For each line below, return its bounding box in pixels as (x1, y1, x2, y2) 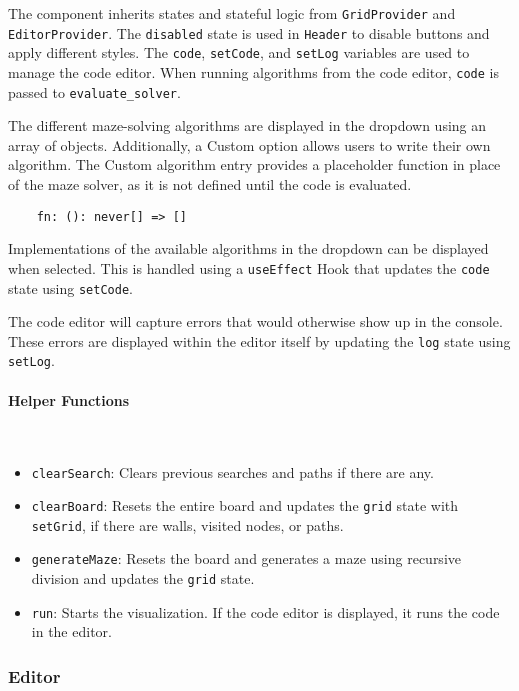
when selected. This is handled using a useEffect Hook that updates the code (8, 257, 490, 278)
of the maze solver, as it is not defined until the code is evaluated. (8, 174, 412, 195)
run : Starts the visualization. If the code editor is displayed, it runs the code (31, 601, 500, 622)
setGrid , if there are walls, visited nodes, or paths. (31, 514, 344, 535)
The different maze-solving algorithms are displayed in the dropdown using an (8, 115, 487, 136)
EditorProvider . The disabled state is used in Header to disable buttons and (8, 22, 490, 43)
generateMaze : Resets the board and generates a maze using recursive (31, 548, 461, 569)
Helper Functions (8, 389, 130, 410)
